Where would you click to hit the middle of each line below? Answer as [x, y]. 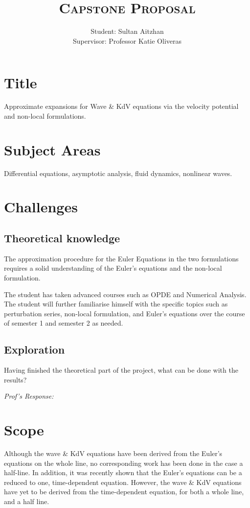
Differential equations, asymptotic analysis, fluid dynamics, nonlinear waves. [118, 173]
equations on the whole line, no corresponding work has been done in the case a [124, 463]
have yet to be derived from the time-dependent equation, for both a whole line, [124, 492]
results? [15, 379]
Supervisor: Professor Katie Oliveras [127, 40]
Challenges [41, 207]
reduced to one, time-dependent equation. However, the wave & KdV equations [123, 482]
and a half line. [27, 501]
